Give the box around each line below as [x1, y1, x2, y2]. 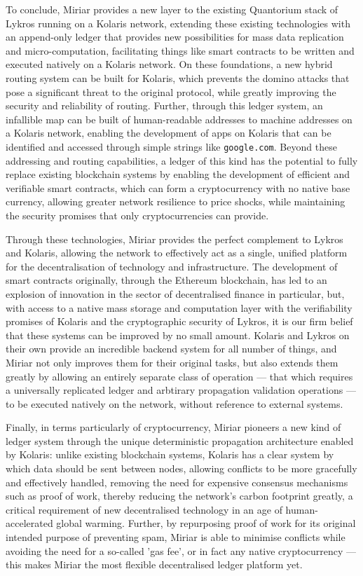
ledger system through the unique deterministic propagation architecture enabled [6, 433, 354, 448]
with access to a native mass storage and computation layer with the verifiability [6, 300, 352, 315]
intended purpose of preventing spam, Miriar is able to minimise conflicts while [6, 530, 345, 544]
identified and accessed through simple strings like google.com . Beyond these [6, 139, 337, 153]
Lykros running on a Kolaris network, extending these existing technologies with [6, 15, 350, 30]
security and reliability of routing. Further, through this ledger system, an [6, 98, 323, 113]
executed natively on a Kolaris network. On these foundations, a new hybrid [6, 57, 333, 71]
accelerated [6, 516, 53, 530]
